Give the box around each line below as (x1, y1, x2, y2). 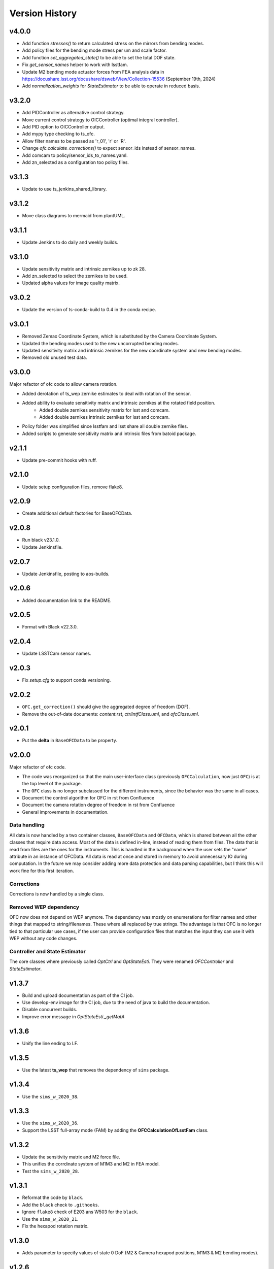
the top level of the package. (22, 781, 82, 787)
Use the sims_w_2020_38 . (22, 1093, 79, 1099)
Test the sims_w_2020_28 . (22, 1168, 80, 1174)
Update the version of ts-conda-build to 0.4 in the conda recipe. (22, 307, 157, 313)
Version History (9, 8, 77, 19)
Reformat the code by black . (22, 1194, 84, 1200)
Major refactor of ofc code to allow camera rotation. (9, 381, 118, 387)
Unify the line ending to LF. (22, 1040, 79, 1046)
